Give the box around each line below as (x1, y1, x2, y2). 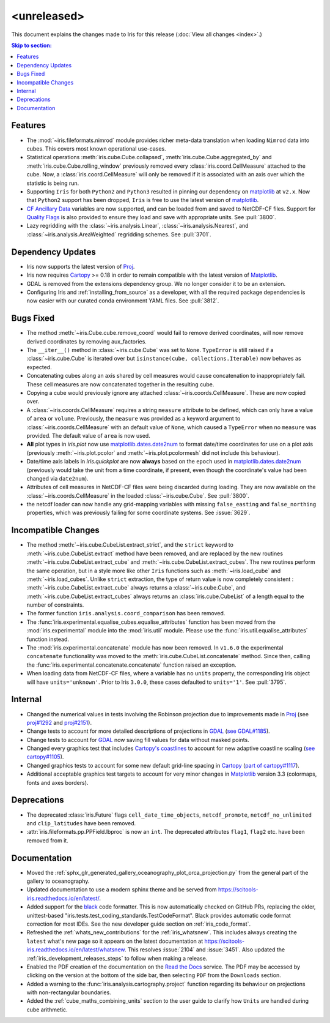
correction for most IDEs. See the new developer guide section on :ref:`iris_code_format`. (26, 920, 251, 927)
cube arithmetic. (26, 1006, 68, 1013)
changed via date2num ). (26, 474, 89, 482)
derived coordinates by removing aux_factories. (26, 337, 147, 345)
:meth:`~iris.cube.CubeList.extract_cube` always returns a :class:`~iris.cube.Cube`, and (26, 584, 246, 591)
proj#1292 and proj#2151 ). (26, 719, 92, 726)
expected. (26, 363, 52, 370)
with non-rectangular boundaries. (26, 989, 111, 996)
